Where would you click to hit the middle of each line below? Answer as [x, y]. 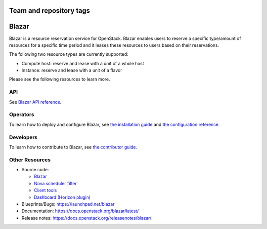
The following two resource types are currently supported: [69, 54]
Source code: [35, 170]
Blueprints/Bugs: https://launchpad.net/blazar [68, 204]
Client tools [45, 191]
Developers [23, 137]
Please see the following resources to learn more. [60, 79]
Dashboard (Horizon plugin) [62, 197]
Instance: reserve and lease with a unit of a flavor [72, 70]
